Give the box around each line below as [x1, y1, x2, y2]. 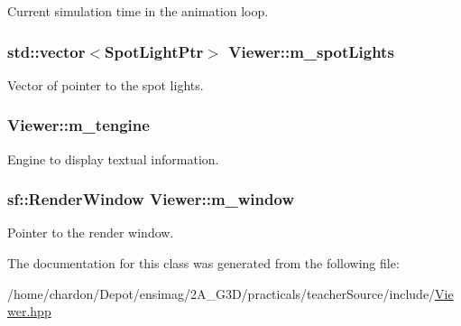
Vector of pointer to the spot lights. [7, 75, 204, 94]
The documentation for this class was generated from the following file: [7, 254, 400, 273]
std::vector [7, 40, 86, 62]
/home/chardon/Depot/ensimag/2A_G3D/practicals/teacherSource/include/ [7, 284, 436, 303]
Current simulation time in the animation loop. [7, 2, 269, 20]
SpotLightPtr [105, 40, 204, 62]
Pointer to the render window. [7, 223, 174, 242]
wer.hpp [7, 302, 51, 321]
